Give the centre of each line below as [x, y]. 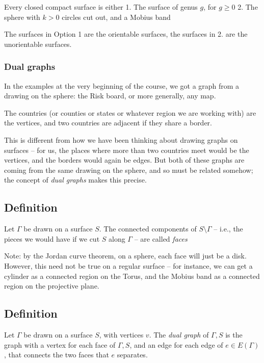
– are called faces [161, 238]
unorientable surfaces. [38, 44]
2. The [248, 7]
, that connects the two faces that [57, 355]
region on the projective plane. [52, 286]
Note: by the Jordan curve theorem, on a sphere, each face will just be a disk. [125, 256]
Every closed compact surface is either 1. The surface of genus [101, 7]
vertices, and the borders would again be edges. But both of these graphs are [124, 160]
